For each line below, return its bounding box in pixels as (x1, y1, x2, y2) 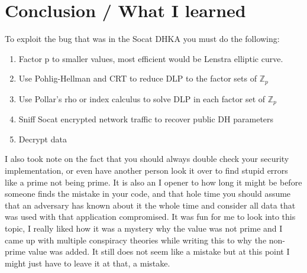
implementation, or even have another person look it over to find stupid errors (5, 164, 288, 176)
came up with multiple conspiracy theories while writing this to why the (5, 233, 267, 246)
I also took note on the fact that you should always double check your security (5, 152, 289, 165)
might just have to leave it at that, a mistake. (5, 256, 170, 269)
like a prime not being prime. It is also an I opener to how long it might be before (5, 175, 302, 188)
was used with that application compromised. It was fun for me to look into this (5, 210, 296, 223)
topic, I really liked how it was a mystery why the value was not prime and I (5, 222, 283, 234)
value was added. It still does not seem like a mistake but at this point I (28, 245, 290, 258)
